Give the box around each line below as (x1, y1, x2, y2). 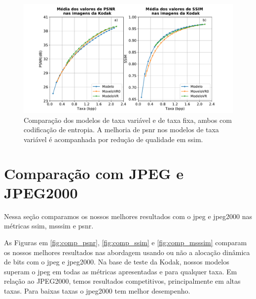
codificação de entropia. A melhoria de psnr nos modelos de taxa (24, 124, 219, 135)
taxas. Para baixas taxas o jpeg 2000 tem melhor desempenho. (4, 285, 190, 296)
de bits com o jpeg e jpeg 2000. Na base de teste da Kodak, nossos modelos (4, 257, 229, 267)
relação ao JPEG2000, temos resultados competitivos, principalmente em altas (4, 276, 241, 286)
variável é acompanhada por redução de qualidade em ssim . (24, 134, 203, 144)
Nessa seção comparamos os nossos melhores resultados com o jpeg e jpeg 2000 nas (4, 211, 253, 221)
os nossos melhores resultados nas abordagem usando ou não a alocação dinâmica (4, 247, 250, 257)
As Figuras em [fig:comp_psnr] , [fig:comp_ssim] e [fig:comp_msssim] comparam (4, 237, 247, 247)
